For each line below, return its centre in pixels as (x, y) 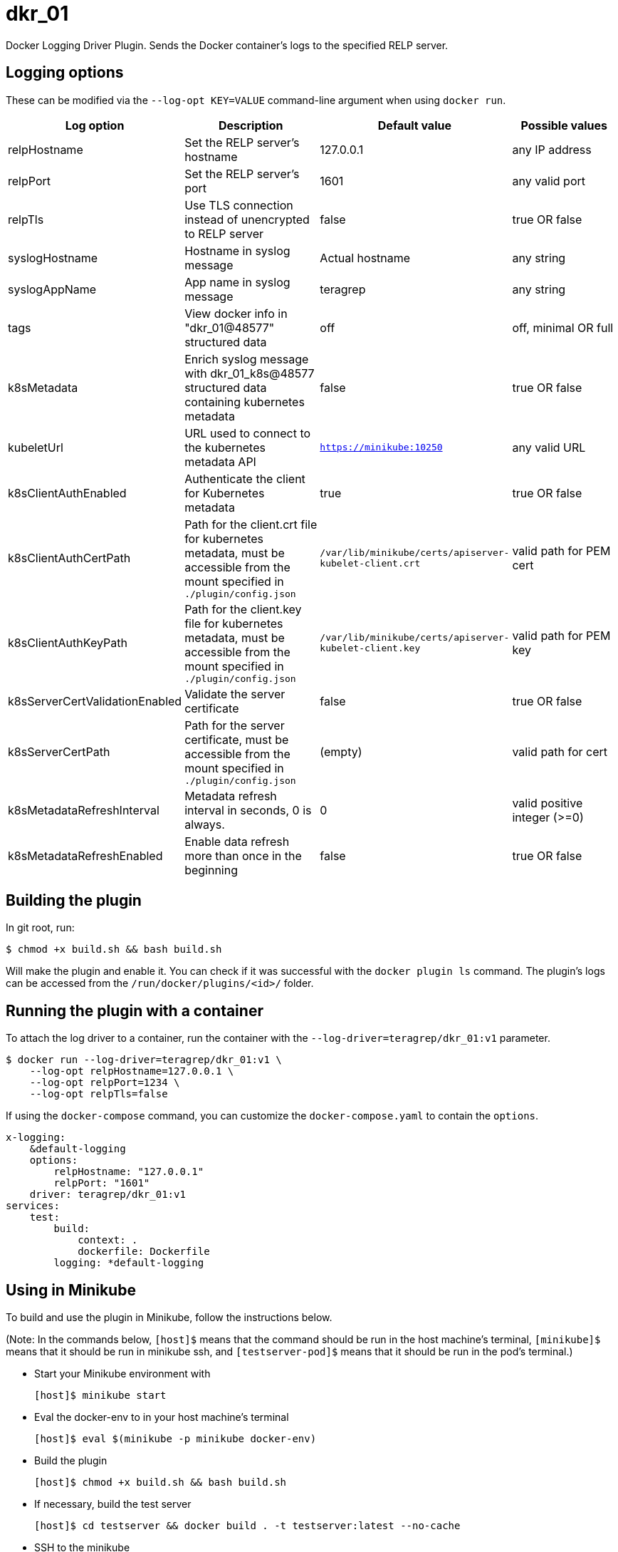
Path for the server (235, 725)
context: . (108, 1240)
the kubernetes (225, 447)
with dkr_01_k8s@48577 (250, 373)
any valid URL (549, 447)
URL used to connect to (248, 433)
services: (33, 1206)
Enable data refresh (237, 841)
